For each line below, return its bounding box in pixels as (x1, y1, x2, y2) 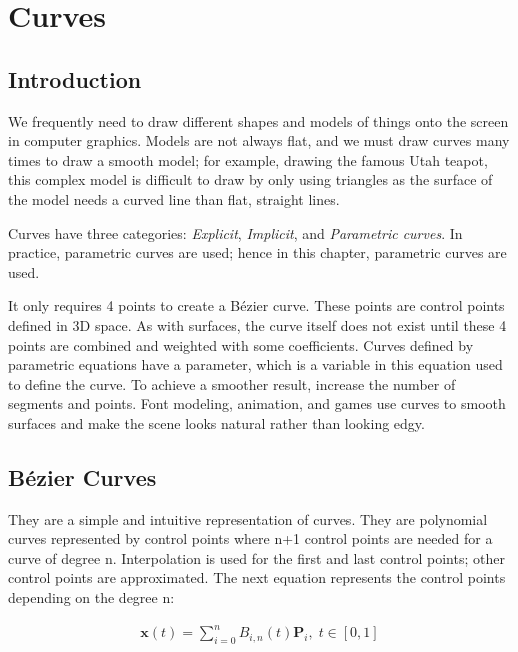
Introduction (8, 63, 142, 94)
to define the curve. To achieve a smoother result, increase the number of (8, 373, 456, 394)
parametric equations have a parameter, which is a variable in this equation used (8, 354, 503, 375)
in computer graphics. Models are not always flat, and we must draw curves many (8, 130, 510, 151)
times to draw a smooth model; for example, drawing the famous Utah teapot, (8, 149, 488, 170)
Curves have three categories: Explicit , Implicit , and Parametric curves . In (8, 222, 463, 243)
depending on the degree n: (8, 587, 175, 608)
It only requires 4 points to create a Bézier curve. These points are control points (8, 295, 505, 316)
